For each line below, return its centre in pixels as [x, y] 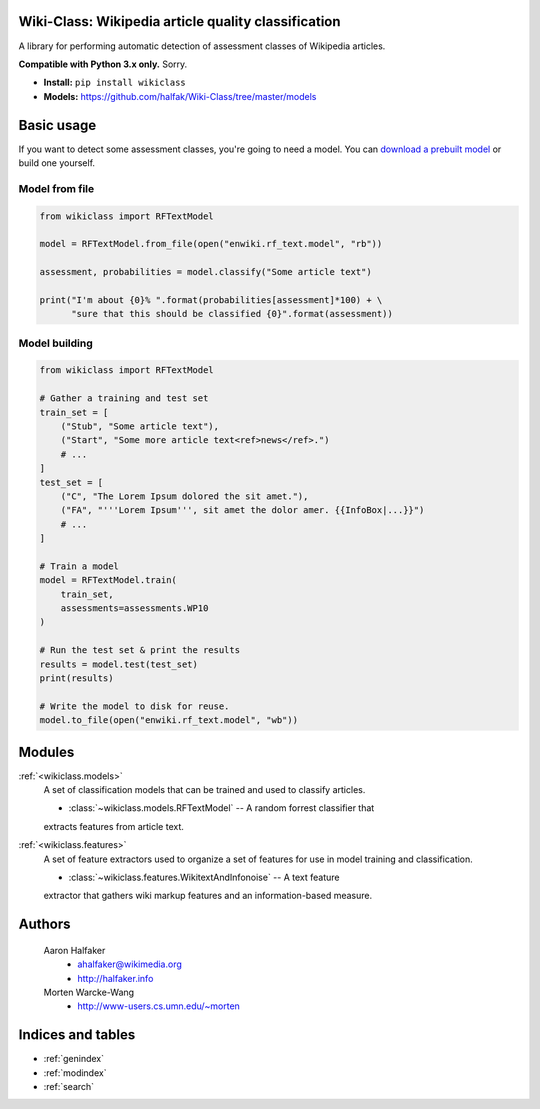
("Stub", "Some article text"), [140, 426]
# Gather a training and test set [124, 398]
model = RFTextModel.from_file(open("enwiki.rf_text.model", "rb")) [211, 244]
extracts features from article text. [114, 826]
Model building [56, 343]
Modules [46, 751]
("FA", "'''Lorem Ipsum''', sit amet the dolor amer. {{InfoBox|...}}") [242, 510]
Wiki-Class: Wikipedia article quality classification [179, 21]
